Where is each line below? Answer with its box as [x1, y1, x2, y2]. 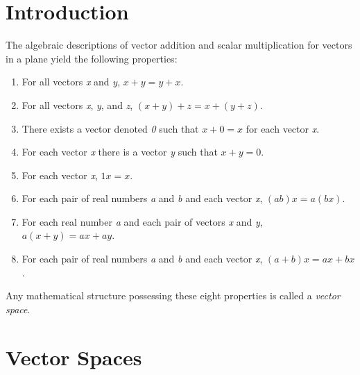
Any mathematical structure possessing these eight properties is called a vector [6, 288, 341, 303]
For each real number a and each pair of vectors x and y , [22, 214, 263, 228]
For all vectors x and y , [22, 74, 121, 89]
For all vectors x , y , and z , [22, 97, 133, 112]
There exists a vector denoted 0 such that [22, 121, 199, 135]
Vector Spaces [6, 342, 142, 371]
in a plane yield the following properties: [6, 51, 178, 65]
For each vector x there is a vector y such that [22, 144, 218, 159]
